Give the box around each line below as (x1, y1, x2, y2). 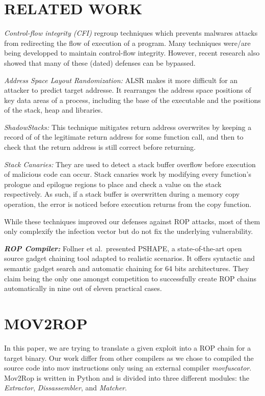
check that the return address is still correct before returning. (4, 142, 196, 152)
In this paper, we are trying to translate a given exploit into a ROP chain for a (4, 342, 251, 353)
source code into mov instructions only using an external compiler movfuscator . (4, 362, 252, 373)
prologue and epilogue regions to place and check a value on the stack (4, 178, 222, 189)
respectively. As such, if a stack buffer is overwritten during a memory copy (4, 189, 240, 199)
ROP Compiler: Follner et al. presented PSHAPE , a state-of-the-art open (4, 243, 242, 253)
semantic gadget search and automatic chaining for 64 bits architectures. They (4, 263, 249, 273)
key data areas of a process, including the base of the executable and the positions (4, 94, 261, 105)
